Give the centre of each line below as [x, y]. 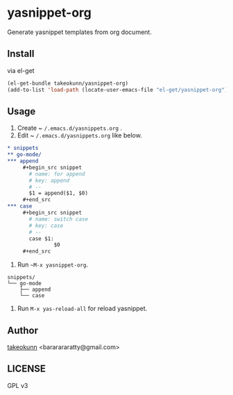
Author [23, 330]
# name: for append [57, 174]
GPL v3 [18, 385]
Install [21, 54]
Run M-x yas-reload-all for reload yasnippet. [82, 309]
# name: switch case [59, 219]
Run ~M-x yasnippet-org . [53, 264]
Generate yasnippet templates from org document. [80, 32]
